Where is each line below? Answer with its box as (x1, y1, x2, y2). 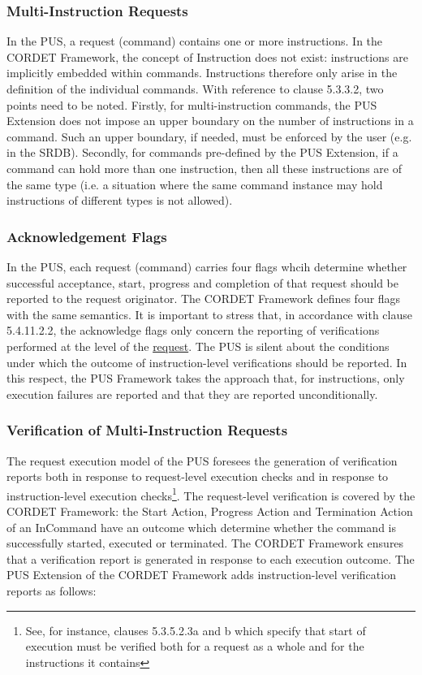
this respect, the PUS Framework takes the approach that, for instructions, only (6, 370, 405, 387)
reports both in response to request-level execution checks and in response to (6, 468, 389, 485)
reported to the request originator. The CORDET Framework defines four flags (6, 290, 401, 307)
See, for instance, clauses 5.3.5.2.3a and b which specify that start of (25, 621, 366, 638)
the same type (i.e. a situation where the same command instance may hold (6, 175, 383, 193)
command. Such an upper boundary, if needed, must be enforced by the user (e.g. (6, 128, 412, 145)
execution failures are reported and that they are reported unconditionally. (6, 385, 378, 402)
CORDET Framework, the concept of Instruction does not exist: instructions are (6, 48, 408, 65)
